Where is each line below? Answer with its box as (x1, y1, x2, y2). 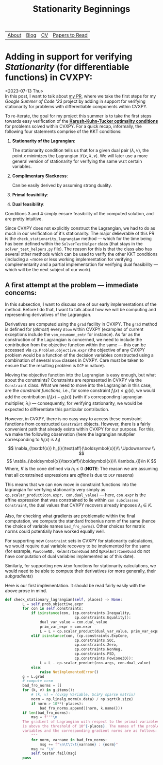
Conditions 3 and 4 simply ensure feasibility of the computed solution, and (5, 211, 154, 217)
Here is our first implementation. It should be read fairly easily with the (5, 582, 146, 588)
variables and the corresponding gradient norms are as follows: (22, 728, 158, 733)
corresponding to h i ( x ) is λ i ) (5, 437, 61, 444)
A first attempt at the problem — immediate (5, 281, 139, 289)
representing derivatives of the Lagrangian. (5, 312, 92, 317)
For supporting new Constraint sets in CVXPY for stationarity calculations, (5, 538, 154, 543)
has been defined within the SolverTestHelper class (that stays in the (5, 241, 143, 247)
